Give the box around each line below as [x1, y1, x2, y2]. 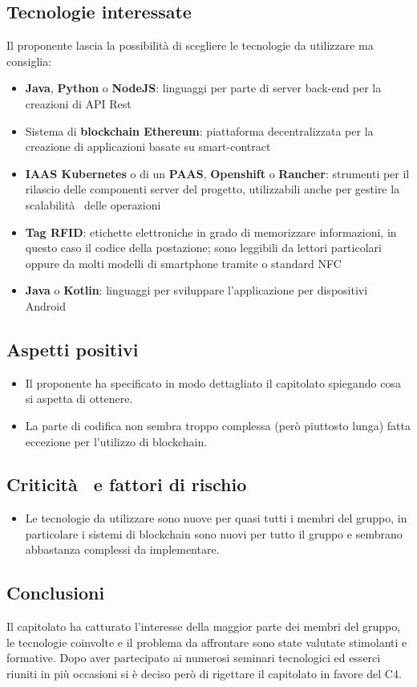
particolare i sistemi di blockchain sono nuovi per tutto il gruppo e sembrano [25, 525, 403, 542]
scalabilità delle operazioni [25, 196, 161, 213]
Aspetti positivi [6, 336, 139, 361]
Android [25, 297, 67, 314]
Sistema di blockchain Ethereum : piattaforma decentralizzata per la [25, 122, 374, 139]
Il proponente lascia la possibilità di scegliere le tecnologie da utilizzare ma [6, 37, 374, 54]
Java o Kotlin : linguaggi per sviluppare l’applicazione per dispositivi [25, 282, 368, 299]
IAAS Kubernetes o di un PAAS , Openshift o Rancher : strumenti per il [25, 165, 410, 181]
